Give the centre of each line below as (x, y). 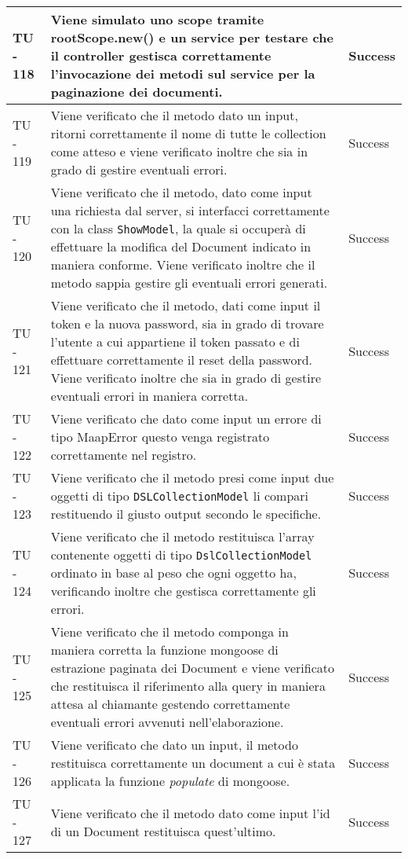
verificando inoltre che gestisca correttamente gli (183, 591)
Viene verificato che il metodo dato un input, (174, 115)
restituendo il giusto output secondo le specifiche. (186, 514)
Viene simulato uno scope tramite (157, 19)
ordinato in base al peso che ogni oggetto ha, (173, 573)
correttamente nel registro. (124, 455)
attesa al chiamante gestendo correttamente (170, 704)
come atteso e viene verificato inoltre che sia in (179, 151)
